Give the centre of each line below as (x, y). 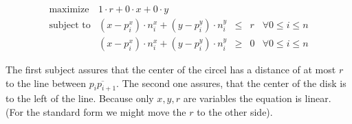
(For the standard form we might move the (96, 112)
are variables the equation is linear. (257, 98)
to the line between (46, 83)
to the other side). (235, 112)
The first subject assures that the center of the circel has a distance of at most (171, 70)
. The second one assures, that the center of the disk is (231, 83)
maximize (69, 10)
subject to (70, 26)
